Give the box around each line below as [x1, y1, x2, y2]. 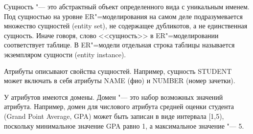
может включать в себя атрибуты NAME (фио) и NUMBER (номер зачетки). [4, 75, 235, 86]
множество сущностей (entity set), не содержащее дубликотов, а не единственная [4, 21, 248, 31]
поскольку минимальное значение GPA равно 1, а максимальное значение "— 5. [4, 120, 244, 131]
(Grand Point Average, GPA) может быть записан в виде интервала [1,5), [4, 111, 224, 121]
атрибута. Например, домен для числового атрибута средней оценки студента [4, 101, 234, 112]
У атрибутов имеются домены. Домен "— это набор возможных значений [4, 91, 223, 102]
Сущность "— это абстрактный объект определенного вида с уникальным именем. [4, 1, 250, 11]
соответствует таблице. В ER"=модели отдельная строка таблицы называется [4, 40, 235, 50]
